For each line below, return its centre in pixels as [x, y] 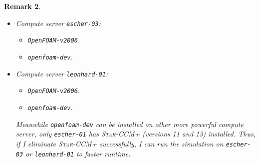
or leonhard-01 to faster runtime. [78, 153]
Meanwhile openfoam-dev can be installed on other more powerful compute [129, 124]
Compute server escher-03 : [58, 23]
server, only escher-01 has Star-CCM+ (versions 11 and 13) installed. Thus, [135, 134]
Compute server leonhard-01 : [62, 73]
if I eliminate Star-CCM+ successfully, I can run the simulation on [120, 143]
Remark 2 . [22, 6]
